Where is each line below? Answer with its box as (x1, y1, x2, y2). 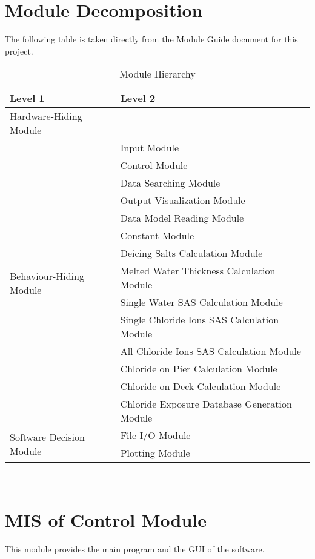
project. (5, 44, 33, 57)
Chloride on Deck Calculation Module (120, 379, 281, 394)
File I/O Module (120, 428, 191, 443)
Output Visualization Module (120, 193, 245, 208)
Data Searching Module (120, 176, 220, 190)
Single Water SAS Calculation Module (120, 295, 283, 309)
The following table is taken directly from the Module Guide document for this (5, 33, 298, 45)
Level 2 (120, 91, 156, 105)
